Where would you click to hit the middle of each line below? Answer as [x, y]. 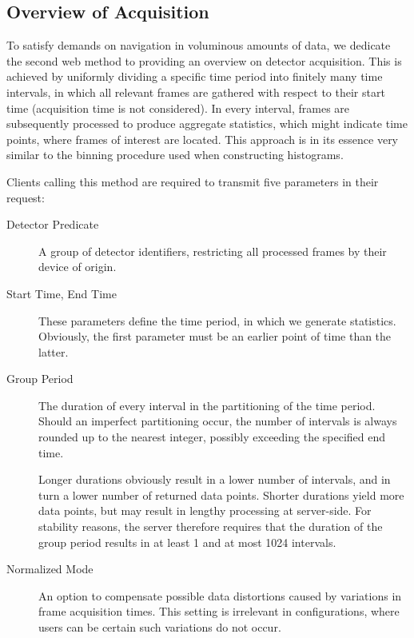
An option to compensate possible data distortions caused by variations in [220, 595]
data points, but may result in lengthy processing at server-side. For [205, 510]
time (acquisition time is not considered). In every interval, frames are [178, 108]
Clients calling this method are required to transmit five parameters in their [193, 181]
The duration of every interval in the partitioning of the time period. [207, 405]
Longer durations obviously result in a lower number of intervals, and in [215, 479]
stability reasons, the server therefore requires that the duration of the [211, 526]
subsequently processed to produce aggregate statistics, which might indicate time [207, 124]
